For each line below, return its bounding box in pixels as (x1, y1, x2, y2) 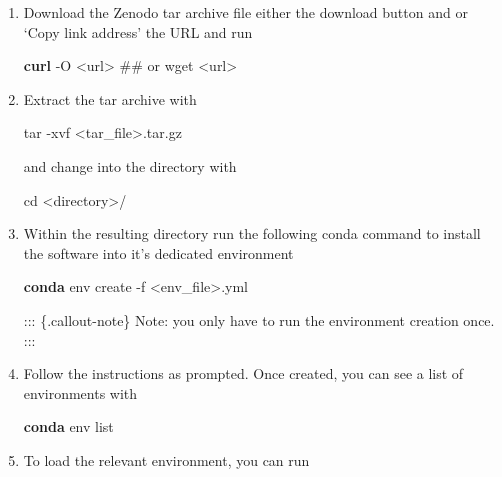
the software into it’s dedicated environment (23, 242, 294, 263)
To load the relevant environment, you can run (23, 449, 310, 470)
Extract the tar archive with (23, 88, 197, 109)
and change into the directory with (23, 155, 237, 176)
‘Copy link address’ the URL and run (23, 21, 253, 42)
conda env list (23, 416, 114, 437)
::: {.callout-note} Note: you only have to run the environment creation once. (23, 309, 495, 330)
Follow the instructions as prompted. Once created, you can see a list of (23, 363, 464, 384)
